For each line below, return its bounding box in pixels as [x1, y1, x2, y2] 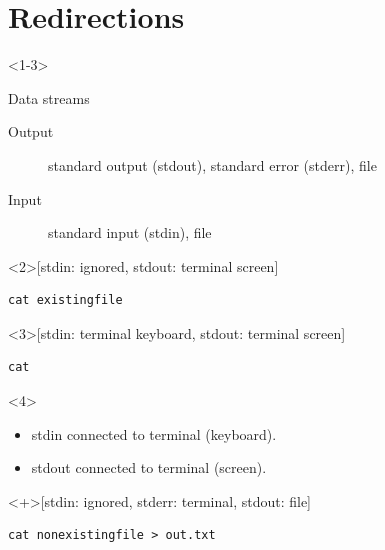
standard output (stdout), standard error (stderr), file [48, 154, 377, 175]
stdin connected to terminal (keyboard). [31, 423, 277, 444]
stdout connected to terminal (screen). [31, 457, 267, 478]
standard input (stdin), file [48, 222, 212, 243]
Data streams [8, 87, 90, 108]
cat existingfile [8, 293, 123, 308]
